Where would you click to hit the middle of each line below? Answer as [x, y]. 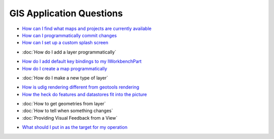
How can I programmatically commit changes [69, 35]
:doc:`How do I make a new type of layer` [65, 78]
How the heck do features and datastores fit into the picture [84, 94]
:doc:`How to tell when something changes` [68, 111]
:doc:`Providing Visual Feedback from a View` [70, 118]
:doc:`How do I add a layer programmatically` [69, 52]
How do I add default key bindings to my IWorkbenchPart [82, 62]
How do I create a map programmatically [65, 68]
